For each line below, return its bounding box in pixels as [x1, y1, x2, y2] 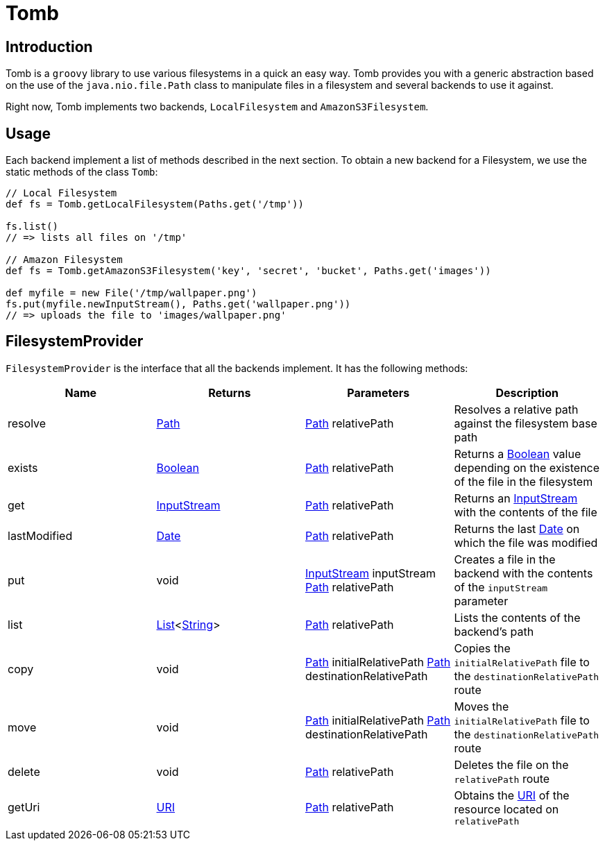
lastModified [8, 528, 73, 543]
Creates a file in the [454, 552, 556, 566]
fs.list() [6, 221, 58, 232]
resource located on [454, 802, 559, 816]
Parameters [347, 385, 410, 400]
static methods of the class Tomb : [6, 166, 158, 178]
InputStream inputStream [305, 566, 436, 580]
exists [8, 460, 38, 475]
